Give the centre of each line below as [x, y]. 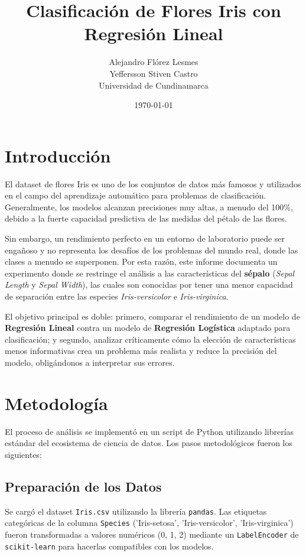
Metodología [56, 403]
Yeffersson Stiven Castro [154, 73]
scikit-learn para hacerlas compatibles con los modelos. [109, 546]
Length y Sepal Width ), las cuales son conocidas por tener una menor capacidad [149, 284]
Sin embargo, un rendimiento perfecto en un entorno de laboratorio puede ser [145, 238]
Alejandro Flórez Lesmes [154, 62]
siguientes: [23, 454]
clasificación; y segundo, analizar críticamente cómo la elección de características [150, 339]
